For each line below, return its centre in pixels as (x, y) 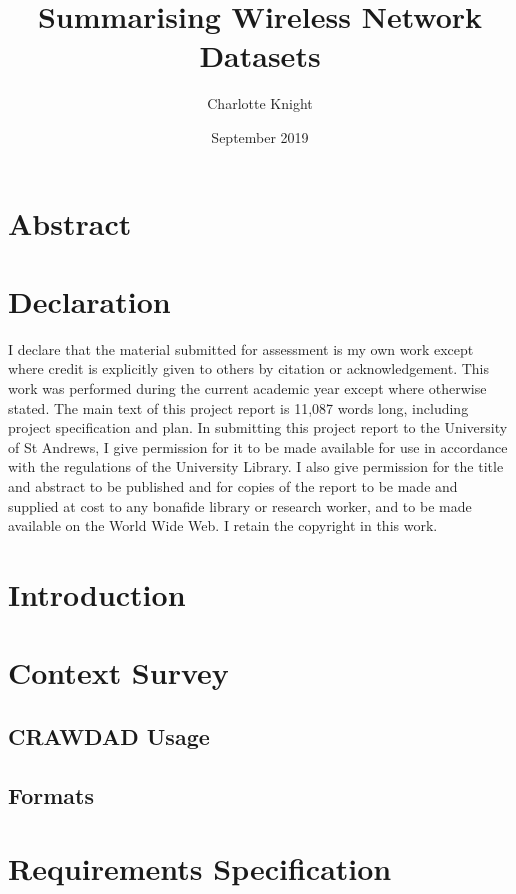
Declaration (89, 300)
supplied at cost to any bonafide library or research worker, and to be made (240, 505)
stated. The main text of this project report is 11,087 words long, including (238, 407)
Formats (51, 794)
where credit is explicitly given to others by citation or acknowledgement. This (249, 368)
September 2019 (260, 136)
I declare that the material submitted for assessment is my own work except (241, 348)
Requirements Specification (200, 868)
